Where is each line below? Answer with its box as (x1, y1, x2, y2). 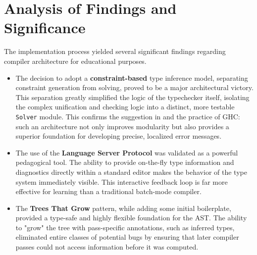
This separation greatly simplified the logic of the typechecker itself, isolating (15, 92, 250, 102)
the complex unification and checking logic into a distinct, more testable (15, 102, 235, 112)
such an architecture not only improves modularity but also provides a (15, 121, 229, 131)
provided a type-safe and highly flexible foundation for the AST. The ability (15, 212, 247, 223)
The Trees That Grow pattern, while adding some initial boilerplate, (15, 203, 231, 213)
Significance (4, 17, 86, 38)
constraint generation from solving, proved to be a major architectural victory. (15, 82, 254, 93)
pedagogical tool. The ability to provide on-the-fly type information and (15, 157, 234, 167)
